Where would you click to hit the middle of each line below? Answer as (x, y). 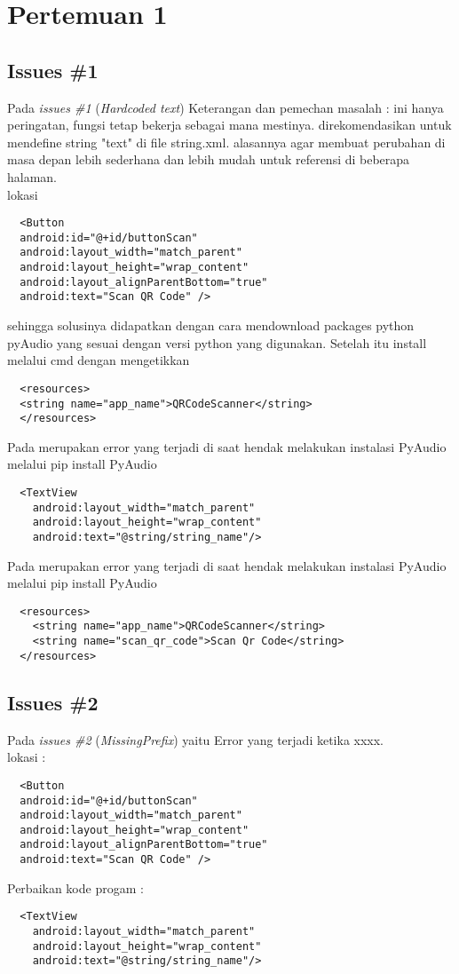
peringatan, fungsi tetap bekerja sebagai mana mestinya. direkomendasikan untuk (229, 125)
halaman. (32, 176)
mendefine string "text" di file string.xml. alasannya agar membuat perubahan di (226, 142)
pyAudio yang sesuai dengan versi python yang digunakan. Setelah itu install (217, 342)
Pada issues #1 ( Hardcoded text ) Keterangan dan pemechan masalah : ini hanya (226, 107)
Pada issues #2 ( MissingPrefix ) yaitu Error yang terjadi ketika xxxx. (196, 739)
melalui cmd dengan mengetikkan (99, 360)
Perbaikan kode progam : (75, 887)
